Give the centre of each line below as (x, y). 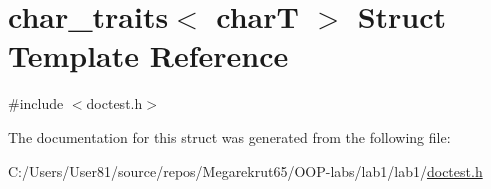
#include (36, 103)
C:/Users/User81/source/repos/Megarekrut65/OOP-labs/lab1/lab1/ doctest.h (245, 170)
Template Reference (148, 55)
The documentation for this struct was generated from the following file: (229, 136)
